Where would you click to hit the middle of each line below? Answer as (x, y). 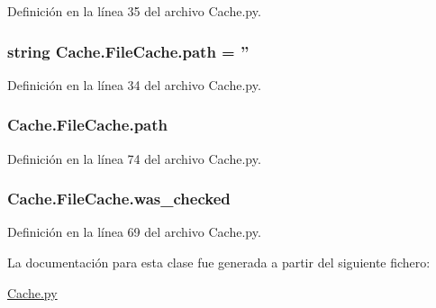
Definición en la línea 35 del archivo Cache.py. (134, 11)
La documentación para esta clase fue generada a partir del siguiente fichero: (219, 263)
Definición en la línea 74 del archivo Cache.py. (134, 158)
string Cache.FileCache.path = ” (128, 51)
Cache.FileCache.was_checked (119, 199)
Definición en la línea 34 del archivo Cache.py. (134, 84)
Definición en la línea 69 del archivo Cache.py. (134, 232)
